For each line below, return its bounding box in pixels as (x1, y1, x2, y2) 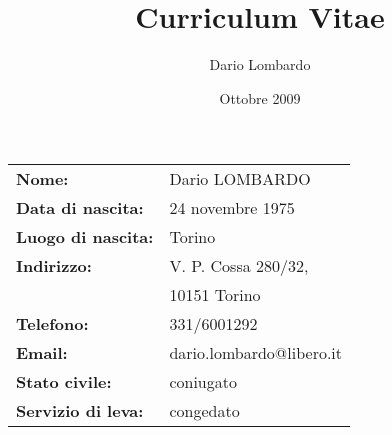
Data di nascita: (16, 196, 144, 220)
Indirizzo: (16, 254, 92, 278)
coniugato (169, 370, 237, 394)
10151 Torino (169, 283, 261, 307)
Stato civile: (16, 370, 112, 394)
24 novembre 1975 (169, 196, 295, 220)
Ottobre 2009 (219, 87, 301, 108)
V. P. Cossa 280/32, (169, 254, 309, 278)
